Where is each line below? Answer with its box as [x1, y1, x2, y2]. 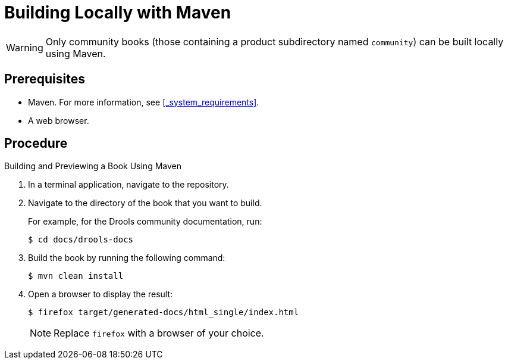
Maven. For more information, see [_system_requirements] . [28, 97, 259, 107]
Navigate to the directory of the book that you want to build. [28, 198, 262, 209]
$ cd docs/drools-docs [28, 235, 134, 245]
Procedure [4, 136, 68, 151]
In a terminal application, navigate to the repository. [28, 179, 229, 190]
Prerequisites [4, 71, 85, 87]
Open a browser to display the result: [28, 289, 173, 300]
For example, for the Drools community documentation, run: [28, 216, 262, 227]
